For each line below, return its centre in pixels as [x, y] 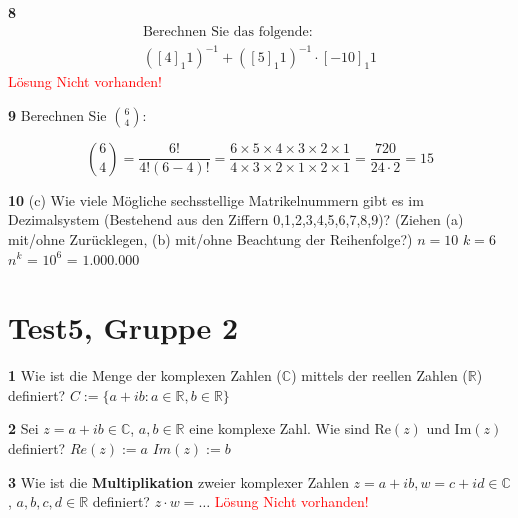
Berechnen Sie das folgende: [227, 31]
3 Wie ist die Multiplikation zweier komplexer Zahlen [178, 481]
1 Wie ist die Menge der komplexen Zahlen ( [145, 375]
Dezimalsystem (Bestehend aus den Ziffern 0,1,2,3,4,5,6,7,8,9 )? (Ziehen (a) [236, 219]
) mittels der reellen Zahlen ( [379, 375]
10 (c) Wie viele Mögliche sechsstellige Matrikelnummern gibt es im [216, 199]
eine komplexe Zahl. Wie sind [279, 428]
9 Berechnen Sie [57, 114]
